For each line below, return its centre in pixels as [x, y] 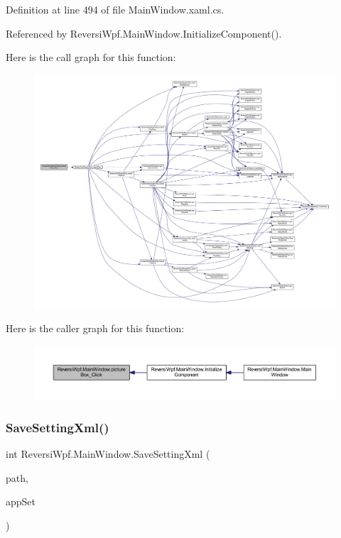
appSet [21, 501]
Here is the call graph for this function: [91, 57]
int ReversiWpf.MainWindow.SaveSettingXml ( [108, 454]
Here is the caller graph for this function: [95, 328]
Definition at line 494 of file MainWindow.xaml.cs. [115, 9]
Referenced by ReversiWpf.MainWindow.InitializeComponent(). [144, 33]
